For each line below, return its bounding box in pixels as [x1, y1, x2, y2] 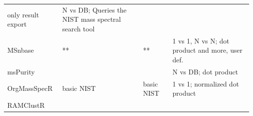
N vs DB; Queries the [62, 4, 127, 14]
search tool [62, 23, 95, 33]
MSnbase [7, 45, 34, 55]
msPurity [7, 66, 35, 76]
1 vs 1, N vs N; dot [172, 35, 230, 45]
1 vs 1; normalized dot [172, 78, 239, 88]
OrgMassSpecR [7, 83, 53, 93]
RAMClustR [7, 100, 45, 110]
